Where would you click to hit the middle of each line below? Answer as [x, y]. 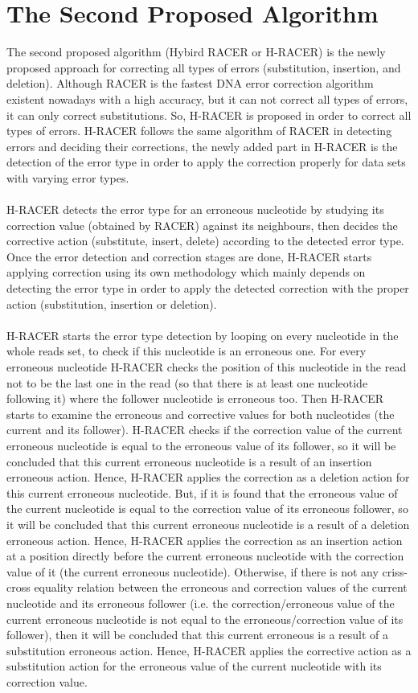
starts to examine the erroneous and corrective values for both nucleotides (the [201, 414]
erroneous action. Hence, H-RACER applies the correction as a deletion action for [208, 477]
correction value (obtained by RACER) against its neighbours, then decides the [202, 225]
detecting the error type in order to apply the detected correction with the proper [208, 288]
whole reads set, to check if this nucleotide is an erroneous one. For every [186, 351]
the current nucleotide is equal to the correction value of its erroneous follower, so [207, 508]
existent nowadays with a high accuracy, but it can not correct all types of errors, [207, 98]
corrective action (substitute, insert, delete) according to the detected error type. [205, 241]
